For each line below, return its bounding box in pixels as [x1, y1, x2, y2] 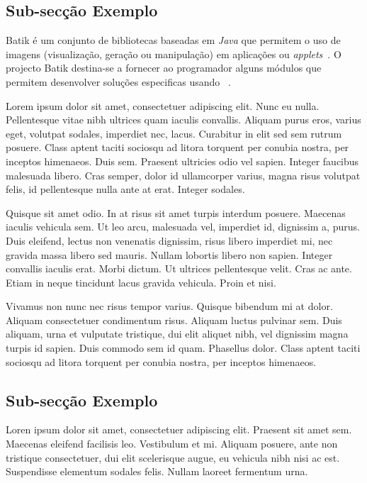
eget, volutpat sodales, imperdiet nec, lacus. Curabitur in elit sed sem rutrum [6, 126, 342, 140]
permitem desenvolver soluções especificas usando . [6, 74, 231, 89]
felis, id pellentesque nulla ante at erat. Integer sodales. [6, 182, 245, 196]
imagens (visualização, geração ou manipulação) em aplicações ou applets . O [6, 46, 341, 61]
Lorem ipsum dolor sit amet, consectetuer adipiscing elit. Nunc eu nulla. [6, 98, 320, 113]
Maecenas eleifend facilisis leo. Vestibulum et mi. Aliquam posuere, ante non [6, 436, 338, 451]
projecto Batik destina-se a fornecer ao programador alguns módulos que [6, 60, 322, 75]
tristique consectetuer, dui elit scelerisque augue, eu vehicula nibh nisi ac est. [6, 450, 340, 465]
